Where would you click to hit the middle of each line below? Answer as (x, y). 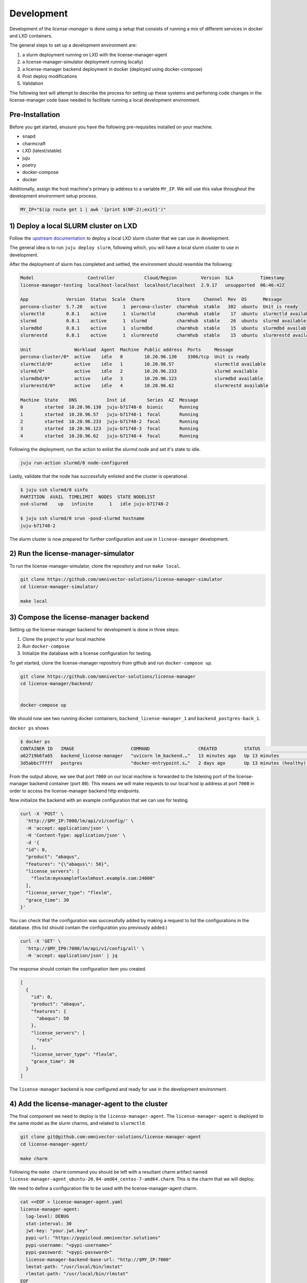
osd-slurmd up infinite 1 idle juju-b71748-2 (94, 504)
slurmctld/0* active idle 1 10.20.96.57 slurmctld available (143, 364)
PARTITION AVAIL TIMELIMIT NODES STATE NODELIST (88, 497)
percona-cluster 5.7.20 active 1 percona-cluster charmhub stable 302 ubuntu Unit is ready (159, 306)
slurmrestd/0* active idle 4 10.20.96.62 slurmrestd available (144, 385)
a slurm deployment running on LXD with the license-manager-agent (95, 54)
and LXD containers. (31, 35)
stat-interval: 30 (49, 1223)
